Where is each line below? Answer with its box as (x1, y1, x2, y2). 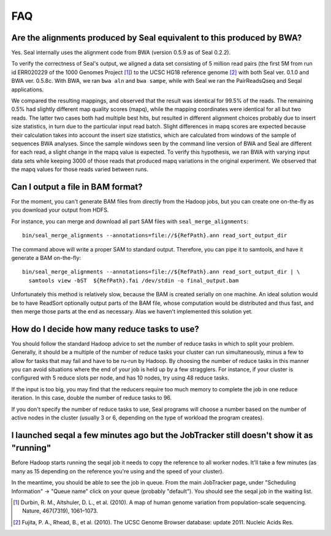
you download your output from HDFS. (11, 206, 109, 214)
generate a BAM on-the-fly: (11, 255, 82, 261)
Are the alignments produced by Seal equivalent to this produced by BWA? (11, 33, 302, 43)
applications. (11, 86, 44, 93)
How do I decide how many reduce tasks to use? (11, 324, 199, 334)
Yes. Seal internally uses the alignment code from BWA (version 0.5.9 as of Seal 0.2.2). (11, 49, 231, 56)
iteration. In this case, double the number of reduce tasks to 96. (11, 394, 172, 402)
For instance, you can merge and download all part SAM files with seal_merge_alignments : (11, 218, 248, 225)
